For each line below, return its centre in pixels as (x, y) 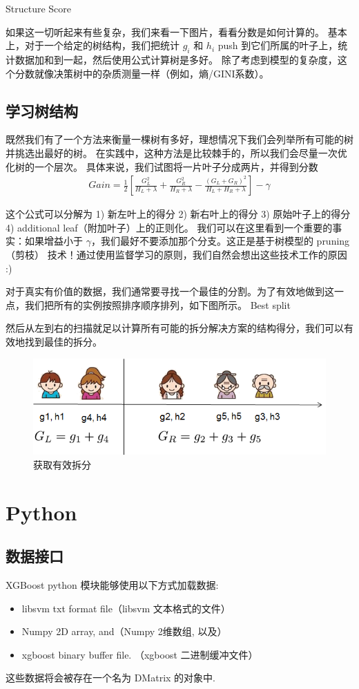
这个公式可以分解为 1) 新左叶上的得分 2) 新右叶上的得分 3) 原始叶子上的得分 (178, 214)
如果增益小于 (54, 241)
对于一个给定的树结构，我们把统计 (102, 45)
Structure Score (39, 8)
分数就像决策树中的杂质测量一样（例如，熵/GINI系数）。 (142, 73)
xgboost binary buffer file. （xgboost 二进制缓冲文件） (140, 654)
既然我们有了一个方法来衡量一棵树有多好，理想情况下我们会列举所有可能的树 (179, 139)
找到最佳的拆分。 (63, 341)
